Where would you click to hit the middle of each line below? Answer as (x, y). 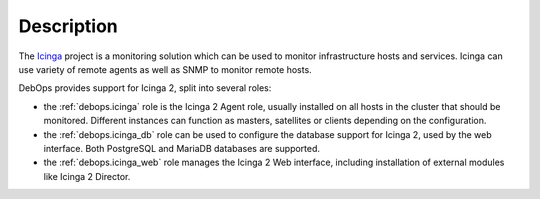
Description (68, 26)
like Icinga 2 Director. (87, 176)
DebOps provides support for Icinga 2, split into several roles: (145, 88)
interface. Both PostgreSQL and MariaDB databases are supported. (181, 148)
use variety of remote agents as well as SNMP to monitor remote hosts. (165, 69)
